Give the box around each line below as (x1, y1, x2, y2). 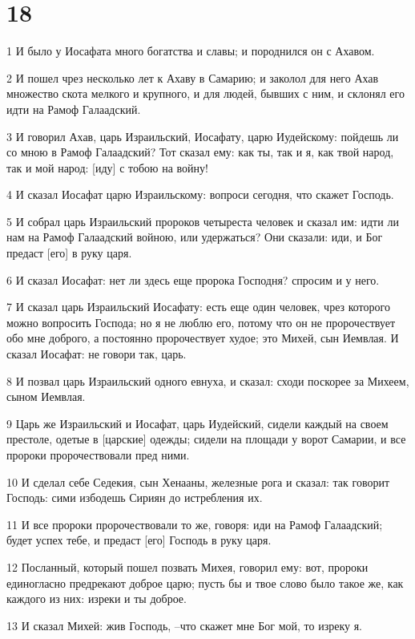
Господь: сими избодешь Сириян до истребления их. (6, 489, 263, 506)
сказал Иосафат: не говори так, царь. (6, 346, 187, 362)
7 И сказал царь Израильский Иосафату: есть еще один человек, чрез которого (6, 298, 390, 315)
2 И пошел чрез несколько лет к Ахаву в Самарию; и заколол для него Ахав (6, 69, 379, 86)
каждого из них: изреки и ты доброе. (6, 590, 187, 607)
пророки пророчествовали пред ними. (6, 447, 190, 463)
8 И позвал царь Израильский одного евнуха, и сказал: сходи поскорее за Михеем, (6, 372, 409, 389)
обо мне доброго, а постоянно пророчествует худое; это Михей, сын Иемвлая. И (6, 330, 399, 346)
